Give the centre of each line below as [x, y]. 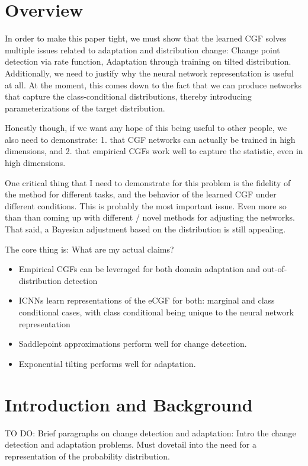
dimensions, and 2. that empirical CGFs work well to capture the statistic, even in [154, 151]
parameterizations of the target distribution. [85, 108]
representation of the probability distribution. [87, 456]
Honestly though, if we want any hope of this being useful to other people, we [146, 128]
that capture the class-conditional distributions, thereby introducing [128, 96]
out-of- [275, 269]
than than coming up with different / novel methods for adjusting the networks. [150, 217]
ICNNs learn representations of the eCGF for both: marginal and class [147, 300]
